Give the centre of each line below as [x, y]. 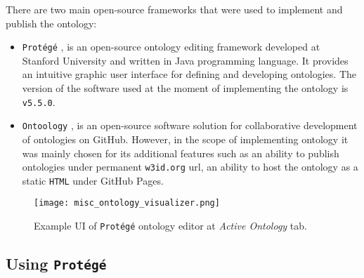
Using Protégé [56, 264]
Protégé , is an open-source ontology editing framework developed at [171, 47]
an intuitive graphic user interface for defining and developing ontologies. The [189, 74]
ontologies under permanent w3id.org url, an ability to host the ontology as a [190, 167]
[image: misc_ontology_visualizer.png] [127, 203]
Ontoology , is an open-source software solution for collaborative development [190, 125]
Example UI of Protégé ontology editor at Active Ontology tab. [170, 226]
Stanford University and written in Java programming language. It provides [185, 60]
